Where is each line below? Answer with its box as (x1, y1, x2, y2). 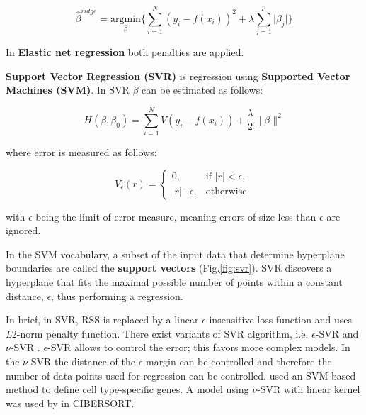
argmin (110, 13, 141, 24)
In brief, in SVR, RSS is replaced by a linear (6, 312, 199, 327)
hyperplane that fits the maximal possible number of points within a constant (6, 275, 343, 289)
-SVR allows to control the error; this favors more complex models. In (47, 340, 350, 355)
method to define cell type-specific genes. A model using (6, 382, 249, 397)
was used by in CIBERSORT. (6, 395, 135, 410)
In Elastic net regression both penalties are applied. (6, 45, 244, 60)
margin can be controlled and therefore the (145, 353, 332, 368)
